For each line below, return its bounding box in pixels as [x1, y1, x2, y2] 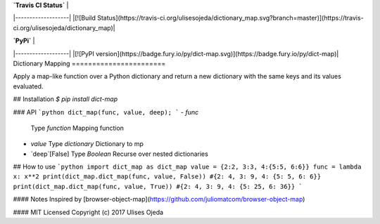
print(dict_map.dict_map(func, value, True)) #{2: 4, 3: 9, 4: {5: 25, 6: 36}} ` [13, 183, 303, 190]
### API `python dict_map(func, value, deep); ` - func [13, 107, 199, 116]
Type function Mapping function [30, 124, 125, 132]
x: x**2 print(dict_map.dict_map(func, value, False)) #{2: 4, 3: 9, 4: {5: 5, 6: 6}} [13, 173, 322, 180]
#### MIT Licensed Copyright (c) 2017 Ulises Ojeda [13, 208, 164, 216]
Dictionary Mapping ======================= [13, 59, 166, 67]
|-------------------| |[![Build [13, 14, 96, 22]
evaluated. [13, 81, 44, 91]
